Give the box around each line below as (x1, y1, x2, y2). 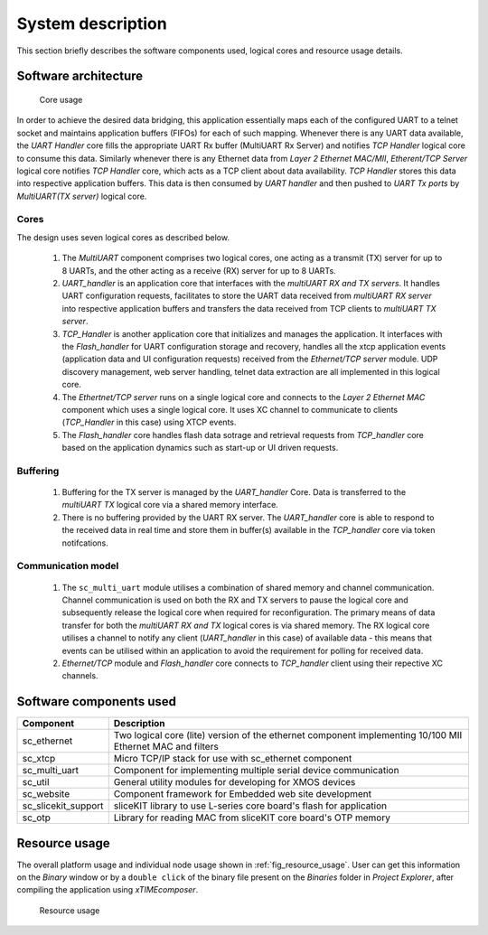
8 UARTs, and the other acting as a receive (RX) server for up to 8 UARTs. (61, 265, 336, 276)
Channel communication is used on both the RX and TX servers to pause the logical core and (61, 594, 408, 605)
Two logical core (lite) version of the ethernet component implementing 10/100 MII (113, 729, 463, 742)
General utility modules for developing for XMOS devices (113, 776, 356, 789)
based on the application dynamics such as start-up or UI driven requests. (61, 443, 339, 453)
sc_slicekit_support (22, 799, 104, 812)
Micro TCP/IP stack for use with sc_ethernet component (113, 753, 352, 765)
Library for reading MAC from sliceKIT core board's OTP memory (113, 811, 390, 824)
